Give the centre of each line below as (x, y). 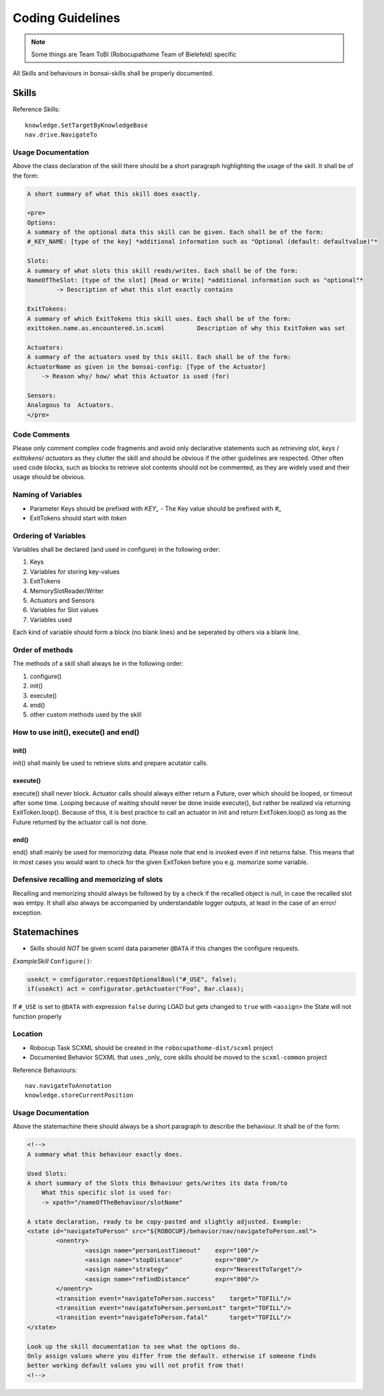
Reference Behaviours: (45, 1070)
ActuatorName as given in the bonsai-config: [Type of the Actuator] (146, 367)
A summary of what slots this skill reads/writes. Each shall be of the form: (163, 270)
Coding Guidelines (67, 18)
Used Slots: (47, 1173)
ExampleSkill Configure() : (52, 961)
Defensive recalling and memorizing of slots (88, 880)
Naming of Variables (47, 495)
